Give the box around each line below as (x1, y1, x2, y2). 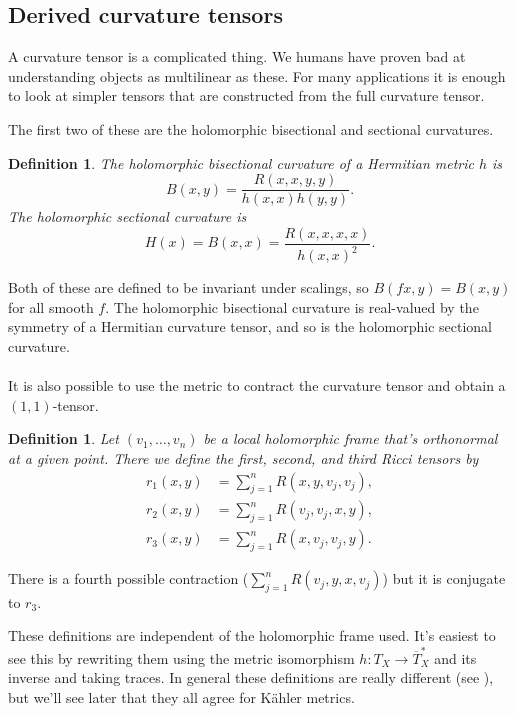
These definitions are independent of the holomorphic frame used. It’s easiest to (8, 625, 496, 646)
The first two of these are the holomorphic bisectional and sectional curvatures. (8, 118, 494, 139)
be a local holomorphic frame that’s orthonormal (203, 428, 498, 449)
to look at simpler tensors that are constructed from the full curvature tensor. (8, 85, 485, 106)
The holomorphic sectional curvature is (8, 206, 247, 227)
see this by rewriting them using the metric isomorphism (8, 647, 355, 668)
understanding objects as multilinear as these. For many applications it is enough (8, 65, 506, 86)
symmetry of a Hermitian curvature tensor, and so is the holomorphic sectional (8, 316, 492, 337)
